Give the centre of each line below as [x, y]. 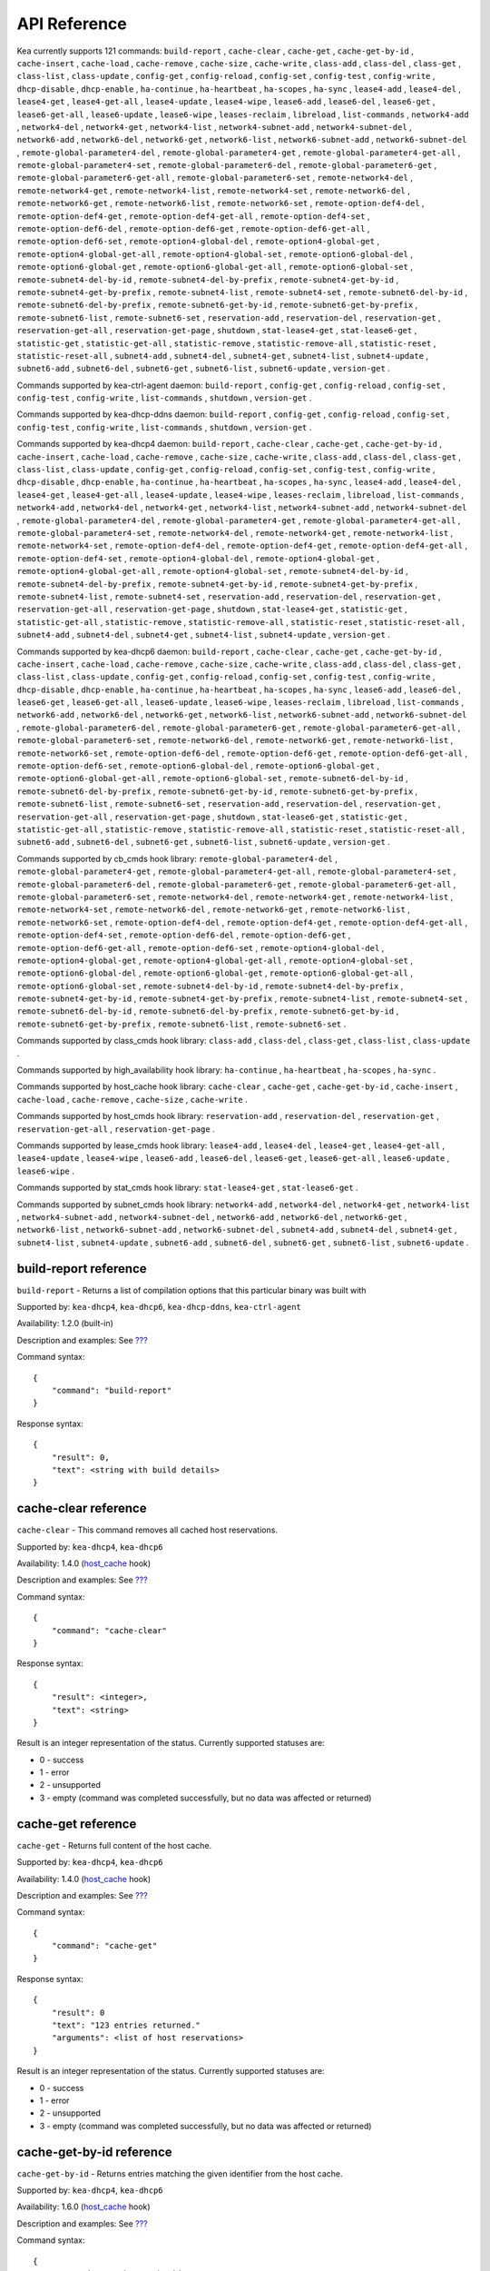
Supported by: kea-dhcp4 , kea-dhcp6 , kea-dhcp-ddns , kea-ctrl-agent [159, 1307]
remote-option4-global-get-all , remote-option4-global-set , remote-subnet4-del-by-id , [212, 571]
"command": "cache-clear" [109, 1630]
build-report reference [82, 1269]
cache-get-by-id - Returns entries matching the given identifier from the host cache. [180, 2173]
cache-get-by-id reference [94, 2152]
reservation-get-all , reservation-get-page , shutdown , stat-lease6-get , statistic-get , [212, 817]
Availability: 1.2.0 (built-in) [65, 1324]
